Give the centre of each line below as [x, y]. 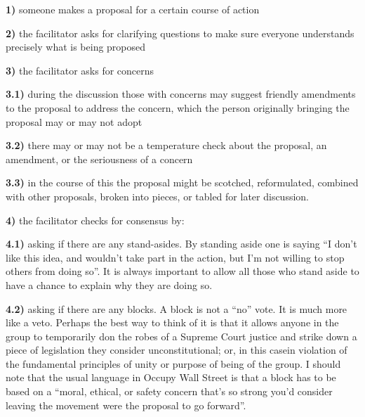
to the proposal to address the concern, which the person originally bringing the [178, 107]
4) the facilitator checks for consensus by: [95, 220]
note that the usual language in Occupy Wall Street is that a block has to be [171, 377]
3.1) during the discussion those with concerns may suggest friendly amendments [181, 94]
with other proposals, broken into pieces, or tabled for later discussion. [157, 196]
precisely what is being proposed [76, 47]
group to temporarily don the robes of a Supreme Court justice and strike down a [181, 336]
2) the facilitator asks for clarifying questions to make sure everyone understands [180, 33]
